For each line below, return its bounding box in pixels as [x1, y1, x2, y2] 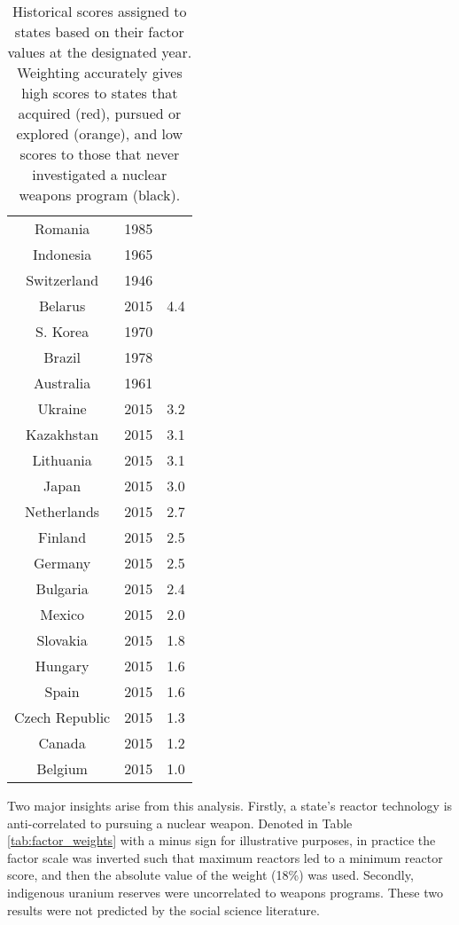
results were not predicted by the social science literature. [7, 900, 320, 919]
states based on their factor [14, 21, 184, 42]
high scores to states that [21, 82, 178, 103]
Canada [38, 733, 86, 753]
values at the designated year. [7, 42, 192, 62]
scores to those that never [19, 144, 180, 164]
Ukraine [37, 398, 87, 419]
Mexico [40, 604, 84, 624]
